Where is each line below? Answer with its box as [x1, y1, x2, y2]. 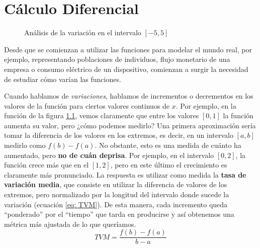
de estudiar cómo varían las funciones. [4, 73, 121, 84]
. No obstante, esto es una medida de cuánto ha [95, 140, 241, 150]
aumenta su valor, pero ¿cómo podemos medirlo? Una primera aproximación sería [4, 120, 256, 130]
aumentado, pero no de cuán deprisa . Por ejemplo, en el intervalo [4, 149, 214, 160]
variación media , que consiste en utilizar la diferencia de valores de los [4, 179, 227, 190]
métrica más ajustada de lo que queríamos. [4, 218, 136, 229]
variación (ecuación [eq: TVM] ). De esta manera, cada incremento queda [4, 199, 228, 209]
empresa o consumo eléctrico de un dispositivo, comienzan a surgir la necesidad [4, 63, 248, 74]
